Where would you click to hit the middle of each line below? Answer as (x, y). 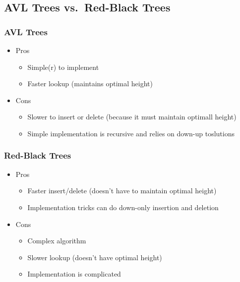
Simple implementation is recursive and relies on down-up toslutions (131, 133)
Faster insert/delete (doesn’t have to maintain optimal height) (122, 191)
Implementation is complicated (74, 274)
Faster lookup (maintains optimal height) (90, 84)
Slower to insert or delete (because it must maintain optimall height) (132, 117)
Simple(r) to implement (63, 67)
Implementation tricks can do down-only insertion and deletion (123, 207)
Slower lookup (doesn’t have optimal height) (95, 257)
